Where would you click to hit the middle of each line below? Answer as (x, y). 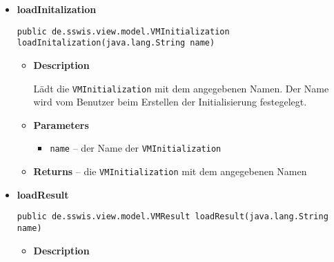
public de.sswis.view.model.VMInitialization (123, 31)
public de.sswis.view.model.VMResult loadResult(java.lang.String (173, 217)
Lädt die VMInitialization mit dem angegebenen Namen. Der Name (181, 88)
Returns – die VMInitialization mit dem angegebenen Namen (170, 171)
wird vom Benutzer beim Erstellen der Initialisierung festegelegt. (170, 102)
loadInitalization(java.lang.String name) (116, 43)
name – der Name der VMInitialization (136, 148)
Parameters (61, 124)
